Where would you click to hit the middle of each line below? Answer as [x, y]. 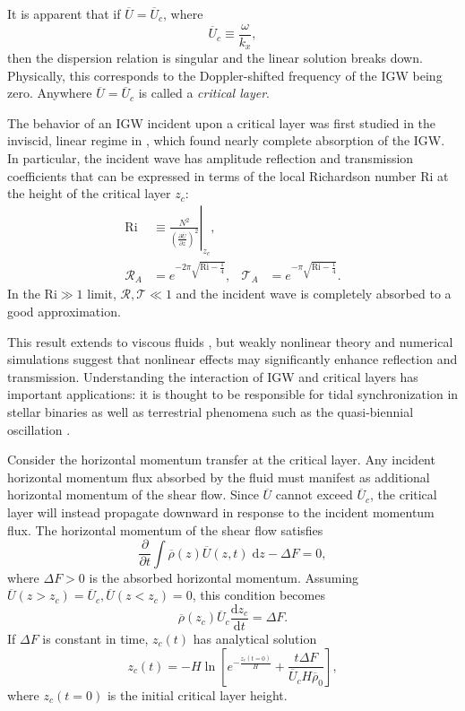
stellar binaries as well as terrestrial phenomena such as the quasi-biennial [211, 412]
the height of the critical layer [89, 193]
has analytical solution [255, 638]
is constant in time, [95, 638]
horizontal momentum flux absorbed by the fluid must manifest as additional [219, 477]
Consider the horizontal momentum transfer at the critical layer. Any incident [221, 460]
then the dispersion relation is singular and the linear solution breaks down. [215, 58]
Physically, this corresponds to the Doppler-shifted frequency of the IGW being [225, 75]
